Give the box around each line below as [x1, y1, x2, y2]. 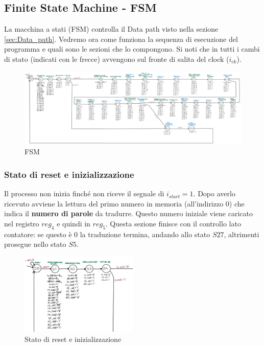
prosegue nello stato [4, 239, 66, 249]
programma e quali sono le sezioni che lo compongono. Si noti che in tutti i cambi [4, 43, 260, 54]
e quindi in [57, 218, 90, 229]
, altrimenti [224, 228, 259, 239]
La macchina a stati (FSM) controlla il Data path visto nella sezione [4, 24, 219, 34]
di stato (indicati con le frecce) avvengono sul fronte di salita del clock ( [4, 53, 229, 64]
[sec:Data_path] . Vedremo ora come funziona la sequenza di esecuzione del [4, 33, 238, 44]
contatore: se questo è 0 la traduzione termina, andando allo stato [4, 228, 210, 239]
